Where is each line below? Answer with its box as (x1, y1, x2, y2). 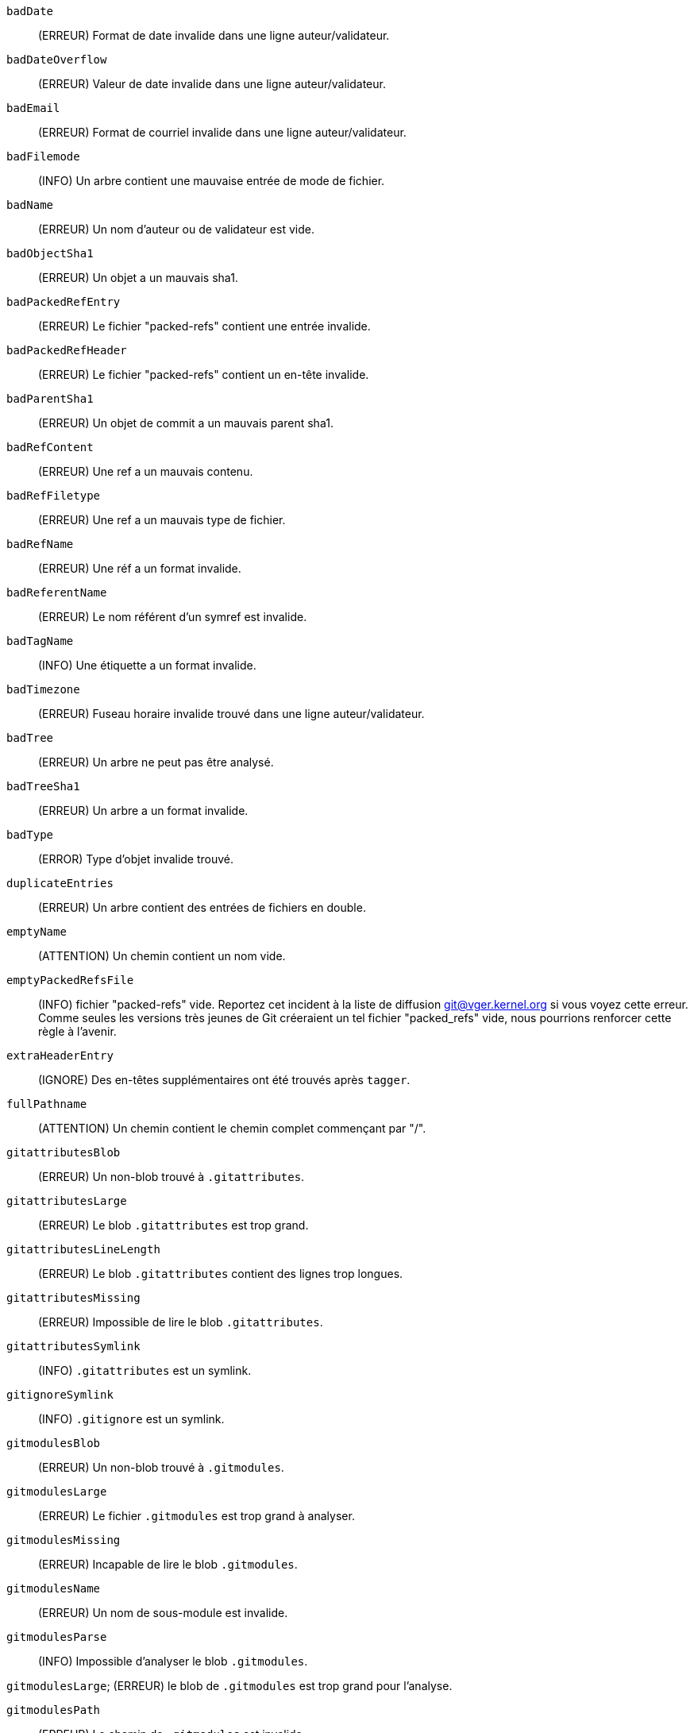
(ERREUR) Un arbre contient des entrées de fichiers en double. (38, 901, 366, 914)
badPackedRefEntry (6, 295, 121, 308)
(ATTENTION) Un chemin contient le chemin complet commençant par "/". (38, 1121, 426, 1135)
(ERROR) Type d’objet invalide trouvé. (38, 852, 234, 866)
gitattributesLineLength (6, 1243, 160, 1256)
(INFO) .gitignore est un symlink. (38, 1412, 225, 1426)
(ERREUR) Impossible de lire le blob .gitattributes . (38, 1315, 323, 1329)
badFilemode (6, 150, 80, 163)
